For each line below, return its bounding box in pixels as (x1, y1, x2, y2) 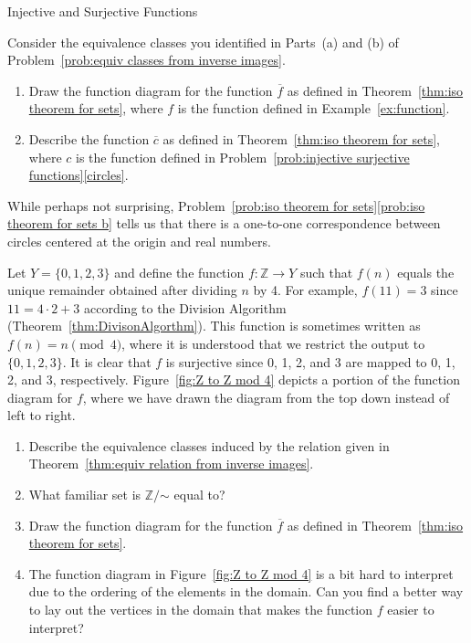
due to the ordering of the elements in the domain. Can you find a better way (28, 582, 464, 601)
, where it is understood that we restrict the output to (121, 333, 425, 353)
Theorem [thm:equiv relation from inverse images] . (28, 454, 314, 473)
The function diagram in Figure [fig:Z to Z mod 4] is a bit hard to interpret (28, 564, 454, 583)
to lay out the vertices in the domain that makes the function (28, 600, 373, 619)
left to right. (7, 406, 76, 425)
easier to (387, 600, 434, 619)
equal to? (173, 485, 225, 504)
